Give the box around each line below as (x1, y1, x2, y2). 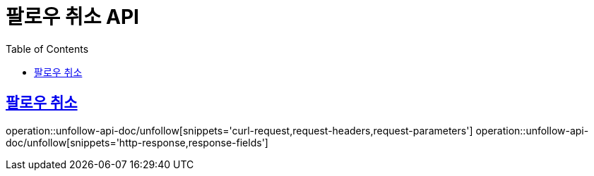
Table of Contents (6, 42, 89, 55)
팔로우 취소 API (6, 5, 139, 29)
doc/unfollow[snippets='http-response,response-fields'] (6, 136, 268, 149)
